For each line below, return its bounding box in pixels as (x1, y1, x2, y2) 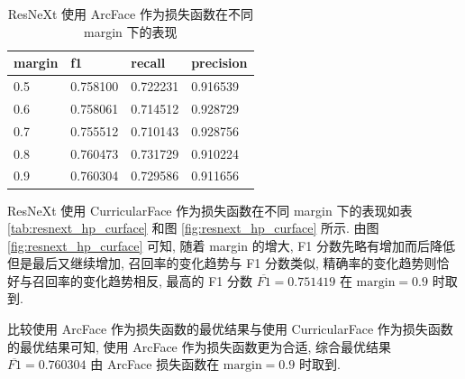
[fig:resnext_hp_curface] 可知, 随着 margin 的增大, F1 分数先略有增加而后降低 (7, 236, 456, 254)
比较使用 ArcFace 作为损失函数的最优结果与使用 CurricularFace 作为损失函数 (7, 319, 453, 338)
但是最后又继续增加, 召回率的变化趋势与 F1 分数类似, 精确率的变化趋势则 (7, 254, 437, 273)
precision (191, 53, 248, 72)
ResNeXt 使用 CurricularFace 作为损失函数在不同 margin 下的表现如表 (7, 200, 413, 219)
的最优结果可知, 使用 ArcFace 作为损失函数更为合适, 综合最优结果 (7, 337, 392, 356)
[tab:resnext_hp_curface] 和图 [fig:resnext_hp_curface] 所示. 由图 (7, 218, 379, 237)
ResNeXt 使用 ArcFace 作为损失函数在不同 (7, 5, 253, 23)
